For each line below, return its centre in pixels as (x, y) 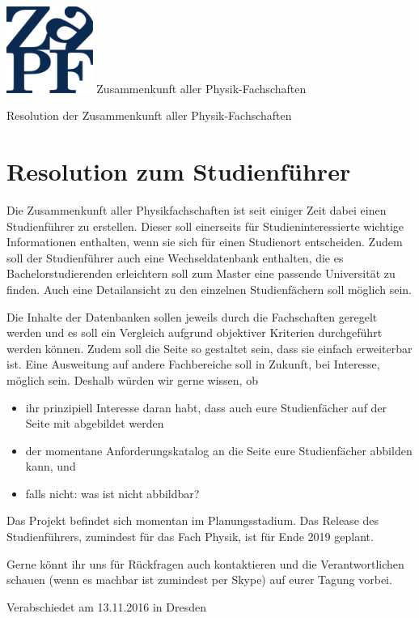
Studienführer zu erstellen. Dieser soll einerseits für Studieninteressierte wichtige (205, 226)
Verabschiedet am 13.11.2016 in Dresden (106, 606)
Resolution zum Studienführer (179, 171)
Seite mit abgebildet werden (95, 423)
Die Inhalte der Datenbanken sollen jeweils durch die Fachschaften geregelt (192, 316)
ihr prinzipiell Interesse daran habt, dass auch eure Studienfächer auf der (206, 407)
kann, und (51, 466)
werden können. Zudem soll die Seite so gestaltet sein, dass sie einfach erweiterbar (209, 348)
